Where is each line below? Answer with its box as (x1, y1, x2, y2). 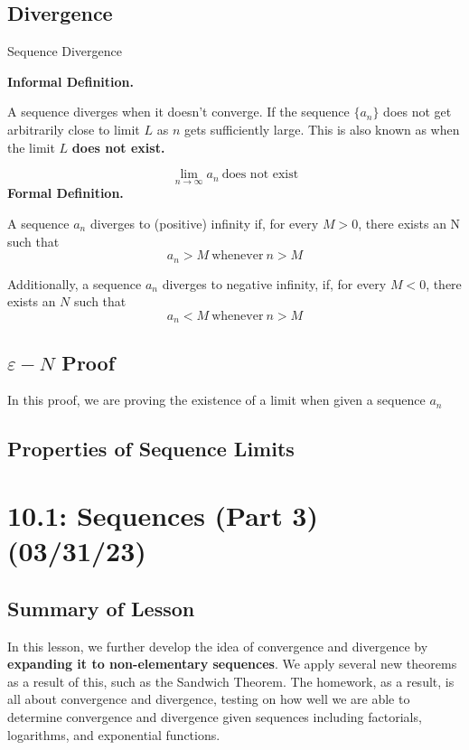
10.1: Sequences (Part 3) (7, 497, 318, 534)
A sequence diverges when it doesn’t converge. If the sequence (7, 102, 350, 121)
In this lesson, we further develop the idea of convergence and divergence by (7, 636, 428, 655)
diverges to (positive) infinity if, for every (89, 213, 319, 232)
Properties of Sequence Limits (7, 435, 295, 463)
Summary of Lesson (7, 594, 195, 622)
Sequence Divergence (7, 42, 122, 61)
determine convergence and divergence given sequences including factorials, (7, 707, 422, 726)
